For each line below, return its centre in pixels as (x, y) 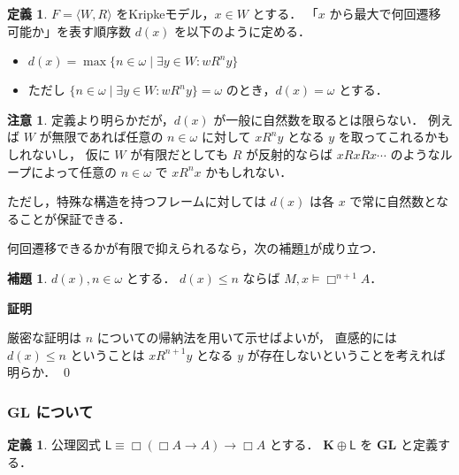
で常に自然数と (393, 201)
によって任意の (74, 171)
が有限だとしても (180, 153)
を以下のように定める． (243, 31)
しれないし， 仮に (59, 153)
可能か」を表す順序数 (69, 31)
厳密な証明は (44, 337)
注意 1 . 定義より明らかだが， (91, 119)
